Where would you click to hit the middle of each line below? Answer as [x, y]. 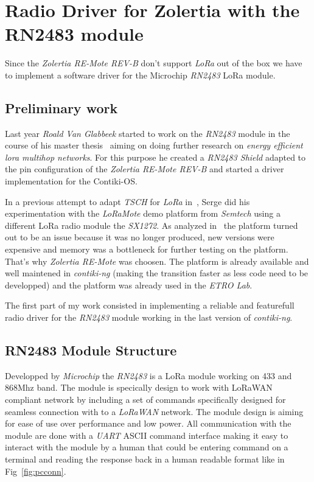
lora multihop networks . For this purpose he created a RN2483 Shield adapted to [155, 157]
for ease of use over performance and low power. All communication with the [148, 423]
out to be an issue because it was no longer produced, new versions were [140, 237]
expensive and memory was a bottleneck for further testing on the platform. [147, 249]
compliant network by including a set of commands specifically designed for [145, 399]
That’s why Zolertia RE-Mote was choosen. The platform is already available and [157, 261]
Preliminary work [61, 107]
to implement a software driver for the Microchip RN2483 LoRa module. [140, 75]
